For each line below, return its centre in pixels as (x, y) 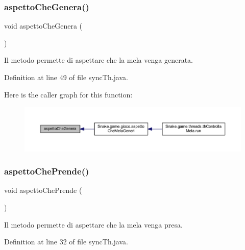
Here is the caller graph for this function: (68, 94)
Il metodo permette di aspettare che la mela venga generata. (99, 60)
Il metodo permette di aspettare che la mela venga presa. (93, 224)
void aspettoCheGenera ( (43, 26)
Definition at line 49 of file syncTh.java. (66, 77)
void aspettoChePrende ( (43, 190)
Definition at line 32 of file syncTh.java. (66, 242)
